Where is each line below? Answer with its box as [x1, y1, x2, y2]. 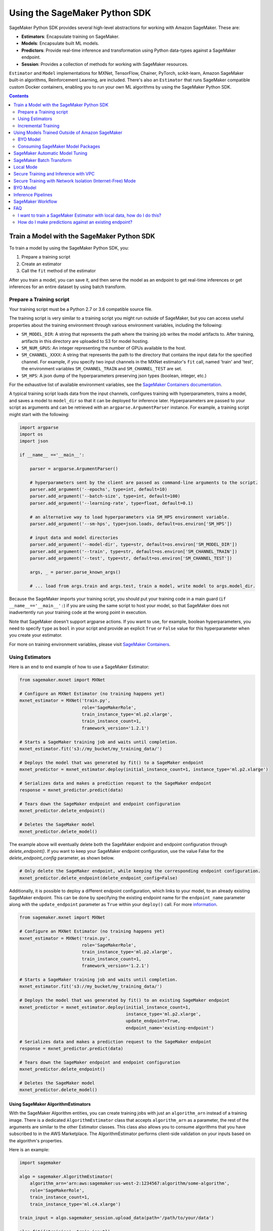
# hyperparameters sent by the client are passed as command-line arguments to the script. [30, 480, 258, 485]
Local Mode [13, 164, 38, 170]
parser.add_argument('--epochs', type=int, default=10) [30, 486, 168, 492]
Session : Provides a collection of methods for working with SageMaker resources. [21, 61, 189, 67]
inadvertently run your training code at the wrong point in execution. [9, 610, 148, 615]
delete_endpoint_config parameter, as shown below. [9, 855, 115, 861]
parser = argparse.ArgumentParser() [30, 466, 118, 471]
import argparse [19, 424, 59, 430]
